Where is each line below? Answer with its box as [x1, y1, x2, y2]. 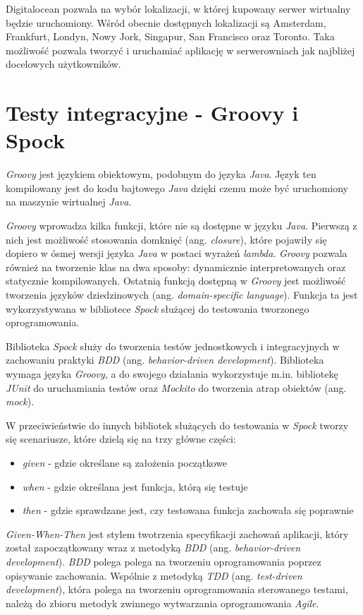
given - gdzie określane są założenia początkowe [22, 455, 228, 470]
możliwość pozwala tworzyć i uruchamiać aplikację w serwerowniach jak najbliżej [6, 42, 355, 57]
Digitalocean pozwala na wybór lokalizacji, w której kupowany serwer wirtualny [6, 1, 351, 16]
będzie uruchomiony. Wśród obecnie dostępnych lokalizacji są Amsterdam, [6, 15, 326, 30]
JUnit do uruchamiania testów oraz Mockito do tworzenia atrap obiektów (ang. [6, 380, 347, 395]
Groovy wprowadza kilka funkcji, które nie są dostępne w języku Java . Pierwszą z [6, 218, 357, 233]
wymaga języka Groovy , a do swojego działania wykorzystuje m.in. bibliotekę [6, 366, 338, 381]
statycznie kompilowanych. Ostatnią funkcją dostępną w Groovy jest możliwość [6, 273, 346, 288]
